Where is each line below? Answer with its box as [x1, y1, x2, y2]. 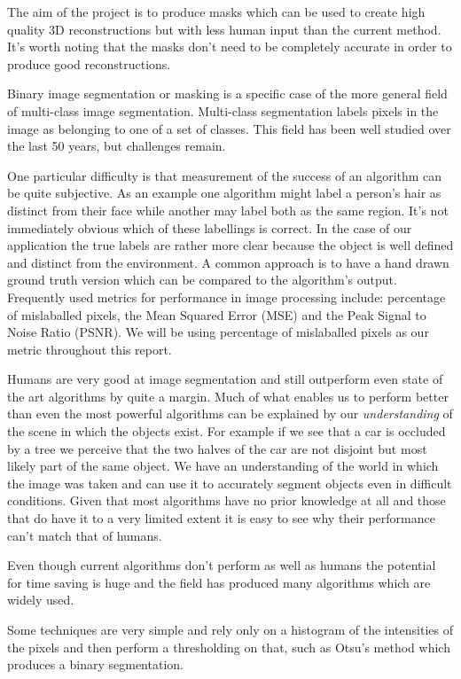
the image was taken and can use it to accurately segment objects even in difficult [7, 473, 452, 492]
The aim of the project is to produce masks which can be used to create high [7, 3, 426, 20]
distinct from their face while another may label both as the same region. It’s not [7, 200, 449, 219]
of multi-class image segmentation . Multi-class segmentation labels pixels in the [7, 101, 439, 120]
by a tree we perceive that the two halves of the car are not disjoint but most [7, 439, 427, 457]
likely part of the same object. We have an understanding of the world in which [7, 457, 439, 475]
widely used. [7, 590, 74, 609]
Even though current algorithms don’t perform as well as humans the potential [7, 556, 436, 574]
